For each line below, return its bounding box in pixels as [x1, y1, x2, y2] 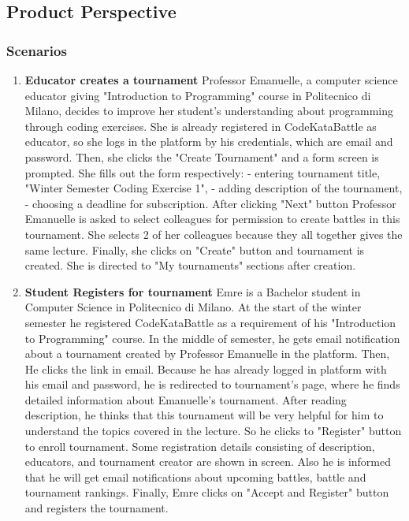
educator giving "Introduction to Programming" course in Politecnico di [24, 87, 371, 103]
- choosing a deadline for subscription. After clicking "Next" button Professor [24, 195, 396, 211]
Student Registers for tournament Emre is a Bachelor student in [24, 283, 361, 300]
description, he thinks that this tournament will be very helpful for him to [24, 407, 384, 423]
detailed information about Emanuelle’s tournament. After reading [24, 391, 347, 407]
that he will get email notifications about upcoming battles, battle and [24, 468, 366, 485]
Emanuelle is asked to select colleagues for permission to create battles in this [24, 210, 400, 227]
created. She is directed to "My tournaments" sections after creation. [24, 257, 356, 274]
